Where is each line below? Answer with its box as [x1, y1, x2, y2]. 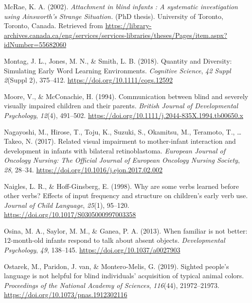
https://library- [105, 20, 152, 31]
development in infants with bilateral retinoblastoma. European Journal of [4, 145, 225, 155]
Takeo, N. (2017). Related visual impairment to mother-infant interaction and [4, 136, 236, 146]
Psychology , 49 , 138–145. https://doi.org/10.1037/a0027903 [4, 245, 180, 255]
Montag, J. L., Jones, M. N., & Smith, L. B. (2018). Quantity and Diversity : [4, 55, 232, 66]
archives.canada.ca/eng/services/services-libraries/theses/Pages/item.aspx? [4, 30, 227, 40]
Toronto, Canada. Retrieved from [4, 20, 103, 31]
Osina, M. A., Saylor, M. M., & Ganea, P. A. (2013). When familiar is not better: [4, 225, 248, 236]
